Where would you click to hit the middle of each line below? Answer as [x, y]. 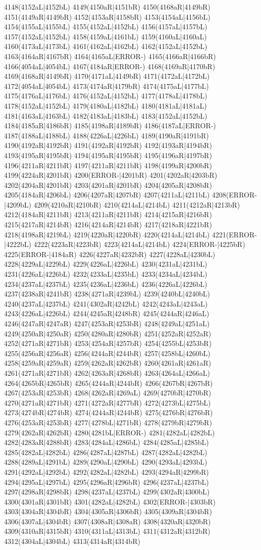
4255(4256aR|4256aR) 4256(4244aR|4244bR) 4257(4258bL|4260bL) [107, 353]
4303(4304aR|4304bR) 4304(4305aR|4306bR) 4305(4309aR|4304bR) [108, 511]
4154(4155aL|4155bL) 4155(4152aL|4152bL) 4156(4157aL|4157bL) [106, 27]
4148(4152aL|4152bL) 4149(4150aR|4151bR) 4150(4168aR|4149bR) [107, 7]
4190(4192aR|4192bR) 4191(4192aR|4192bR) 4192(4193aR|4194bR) [108, 145]
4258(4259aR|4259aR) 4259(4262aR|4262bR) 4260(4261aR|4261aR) [108, 363]
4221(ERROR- [234, 234]
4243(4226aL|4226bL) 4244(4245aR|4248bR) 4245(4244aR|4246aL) [107, 313]
